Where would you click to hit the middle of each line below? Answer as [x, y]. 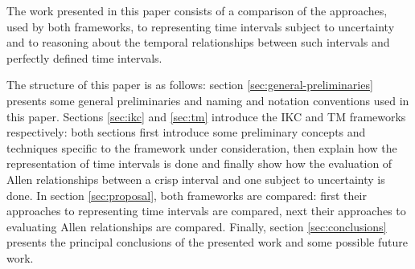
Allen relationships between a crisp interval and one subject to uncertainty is [196, 179]
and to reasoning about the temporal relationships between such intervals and [198, 42]
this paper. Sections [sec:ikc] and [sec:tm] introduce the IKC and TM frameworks [206, 116]
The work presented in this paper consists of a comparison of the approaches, [197, 10]
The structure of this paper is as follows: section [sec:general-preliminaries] [190, 85]
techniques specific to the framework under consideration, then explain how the [202, 147]
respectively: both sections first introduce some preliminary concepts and [186, 132]
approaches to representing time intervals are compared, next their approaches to [206, 211]
